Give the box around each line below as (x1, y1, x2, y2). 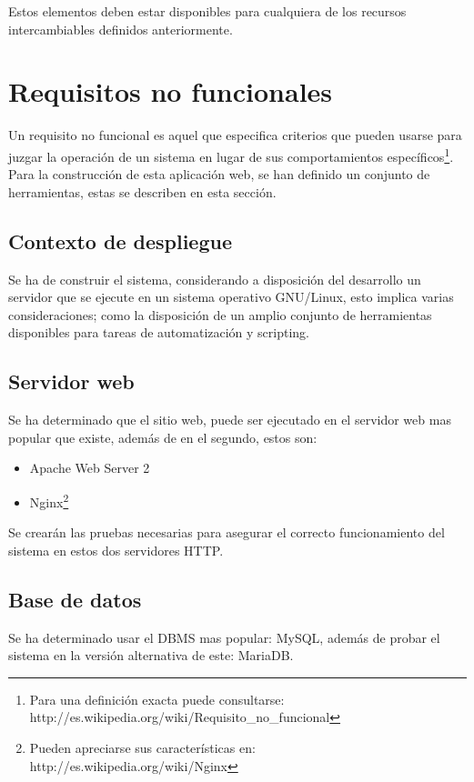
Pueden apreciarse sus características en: (29, 737, 256, 757)
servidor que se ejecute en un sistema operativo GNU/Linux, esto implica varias (8, 287, 454, 306)
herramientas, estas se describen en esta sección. (8, 182, 277, 201)
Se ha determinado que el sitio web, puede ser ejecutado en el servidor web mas (8, 410, 451, 429)
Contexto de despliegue (8, 226, 232, 255)
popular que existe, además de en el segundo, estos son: (8, 427, 318, 446)
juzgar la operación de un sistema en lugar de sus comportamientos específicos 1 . (8, 144, 454, 165)
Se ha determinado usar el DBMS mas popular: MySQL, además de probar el (8, 627, 440, 647)
